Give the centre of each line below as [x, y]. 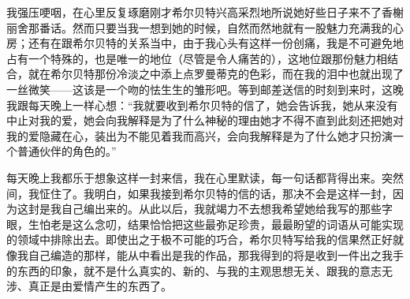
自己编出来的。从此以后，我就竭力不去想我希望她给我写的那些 [221, 209]
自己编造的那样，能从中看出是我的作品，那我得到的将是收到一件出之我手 [216, 254]
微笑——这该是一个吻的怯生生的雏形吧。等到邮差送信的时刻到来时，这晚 [216, 89]
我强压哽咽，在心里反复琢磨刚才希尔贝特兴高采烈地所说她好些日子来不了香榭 [205, 12]
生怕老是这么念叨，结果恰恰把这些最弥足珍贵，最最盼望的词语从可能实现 [216, 224]
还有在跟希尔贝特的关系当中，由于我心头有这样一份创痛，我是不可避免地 [216, 43]
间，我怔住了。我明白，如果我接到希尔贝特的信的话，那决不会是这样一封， [199, 193]
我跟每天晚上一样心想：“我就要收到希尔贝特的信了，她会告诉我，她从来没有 [202, 105]
